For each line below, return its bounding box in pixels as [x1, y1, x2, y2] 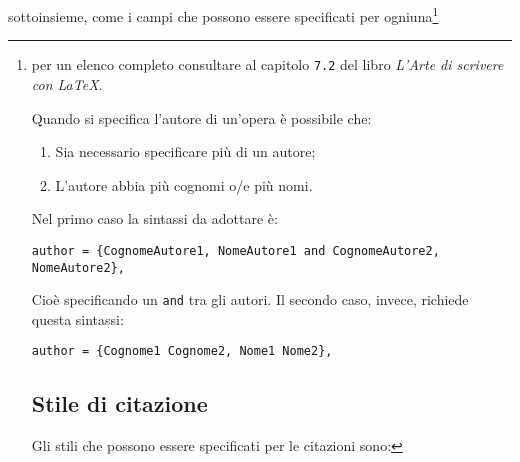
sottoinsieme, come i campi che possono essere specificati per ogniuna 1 [8, 3, 439, 26]
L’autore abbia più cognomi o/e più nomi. [55, 174, 313, 195]
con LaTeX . [31, 73, 103, 94]
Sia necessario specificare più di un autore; [55, 141, 316, 162]
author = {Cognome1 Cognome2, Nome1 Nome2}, [31, 344, 333, 359]
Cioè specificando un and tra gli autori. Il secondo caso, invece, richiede [31, 289, 469, 310]
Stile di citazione [31, 388, 208, 419]
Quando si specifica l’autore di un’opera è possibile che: [31, 107, 372, 128]
